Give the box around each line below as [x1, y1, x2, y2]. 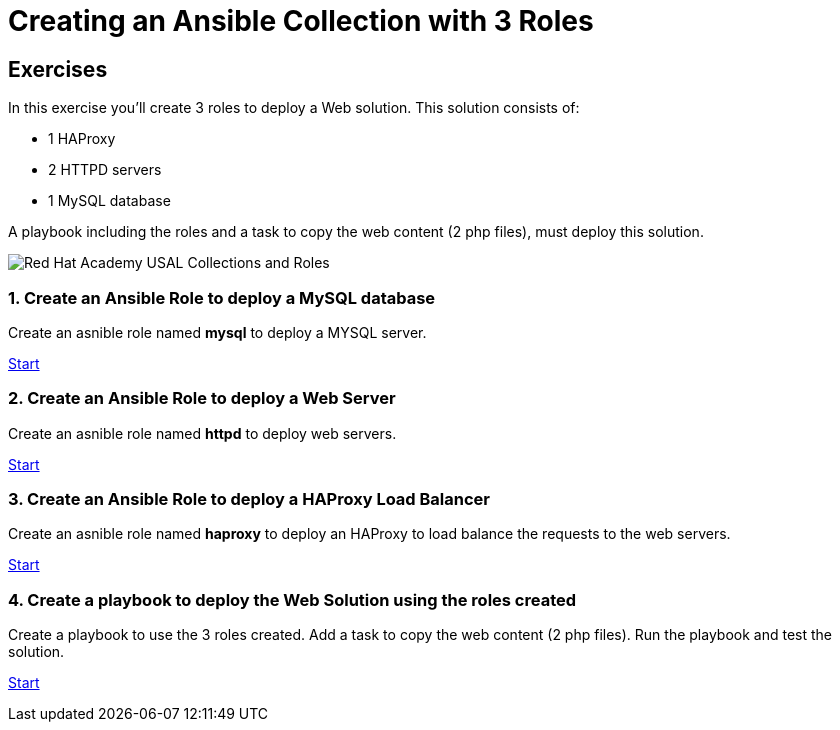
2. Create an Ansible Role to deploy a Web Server [8, 388, 396, 409]
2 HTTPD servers [48, 161, 162, 179]
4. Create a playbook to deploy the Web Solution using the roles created [8, 589, 577, 610]
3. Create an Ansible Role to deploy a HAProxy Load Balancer [8, 489, 491, 510]
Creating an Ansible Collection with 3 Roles [8, 4, 594, 38]
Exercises [8, 56, 108, 82]
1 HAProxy [48, 130, 116, 148]
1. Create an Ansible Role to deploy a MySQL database [8, 287, 436, 308]
